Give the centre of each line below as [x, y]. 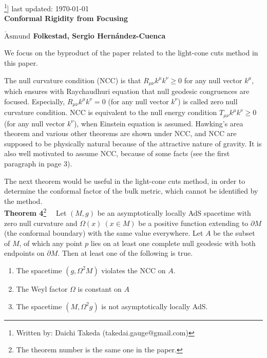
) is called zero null [208, 101]
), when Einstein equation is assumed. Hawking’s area [158, 123]
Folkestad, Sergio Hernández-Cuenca [99, 35]
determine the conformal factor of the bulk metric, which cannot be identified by [131, 191]
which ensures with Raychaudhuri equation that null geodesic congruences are [127, 91]
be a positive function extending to [193, 223]
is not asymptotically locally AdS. [155, 306]
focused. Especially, [35, 101]
